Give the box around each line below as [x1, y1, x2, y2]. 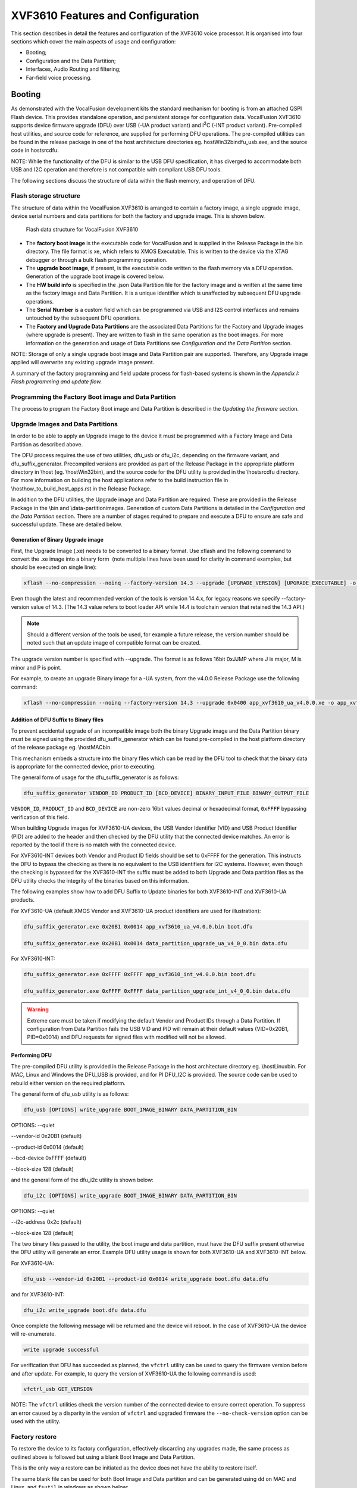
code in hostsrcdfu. [11, 146, 59, 154]
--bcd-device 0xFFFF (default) [11, 1155, 86, 1162]
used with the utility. [11, 1418, 61, 1425]
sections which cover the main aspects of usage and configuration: [11, 37, 176, 45]
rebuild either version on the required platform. [11, 1079, 126, 1086]
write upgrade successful [23, 1346, 99, 1353]
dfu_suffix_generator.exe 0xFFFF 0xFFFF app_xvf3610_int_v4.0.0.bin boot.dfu [23, 971, 256, 978]
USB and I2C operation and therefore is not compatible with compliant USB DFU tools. [11, 166, 223, 173]
